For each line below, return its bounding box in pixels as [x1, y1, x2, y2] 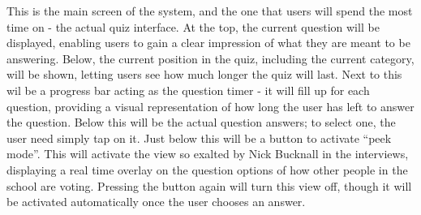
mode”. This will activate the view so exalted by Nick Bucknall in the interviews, [6, 145, 409, 162]
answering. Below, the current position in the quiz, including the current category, [6, 49, 415, 67]
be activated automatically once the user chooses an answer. [6, 193, 306, 210]
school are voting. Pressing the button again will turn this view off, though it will [6, 177, 412, 194]
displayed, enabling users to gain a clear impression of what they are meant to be [6, 34, 410, 51]
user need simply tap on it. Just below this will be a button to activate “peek [6, 129, 392, 146]
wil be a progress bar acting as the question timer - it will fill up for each [6, 81, 370, 98]
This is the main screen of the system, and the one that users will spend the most [6, 2, 413, 19]
